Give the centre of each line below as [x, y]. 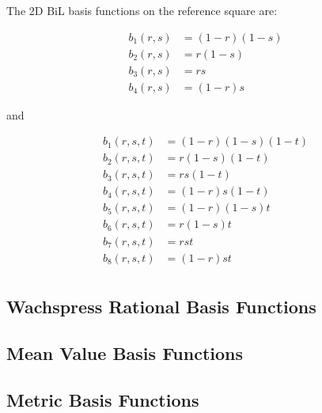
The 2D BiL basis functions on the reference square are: [142, 10]
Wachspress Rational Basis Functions [161, 306]
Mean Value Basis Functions [125, 352]
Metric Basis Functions [103, 399]
